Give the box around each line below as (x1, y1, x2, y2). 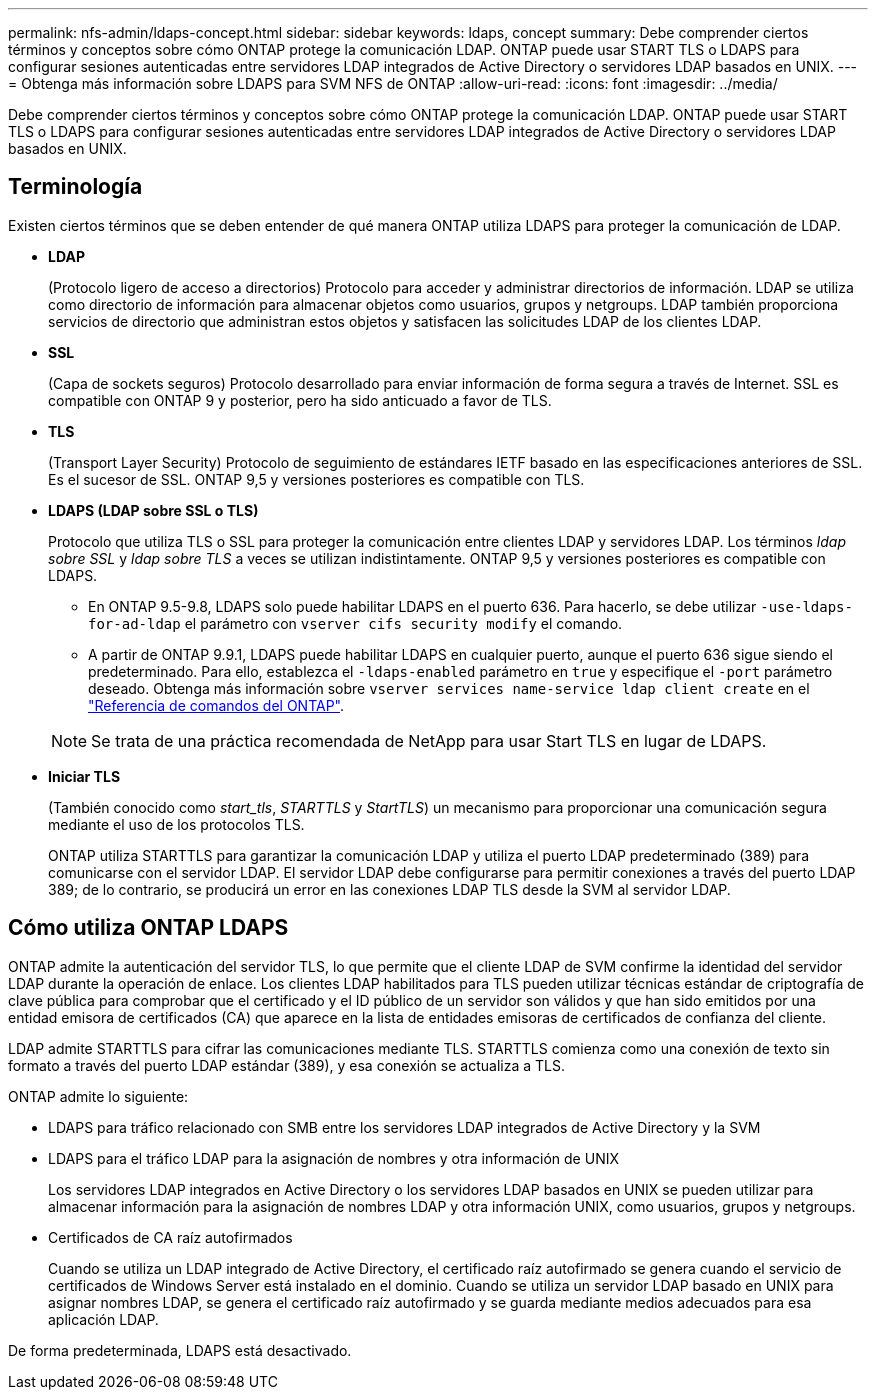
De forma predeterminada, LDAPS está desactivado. (8, 1341, 352, 1359)
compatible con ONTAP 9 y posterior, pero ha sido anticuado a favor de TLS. (48, 391, 552, 409)
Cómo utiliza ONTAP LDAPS (8, 915, 289, 941)
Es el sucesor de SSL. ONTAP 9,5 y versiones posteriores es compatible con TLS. (48, 470, 585, 488)
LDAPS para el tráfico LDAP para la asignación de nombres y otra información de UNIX (48, 1149, 619, 1167)
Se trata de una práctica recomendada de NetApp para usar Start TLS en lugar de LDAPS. (91, 730, 767, 751)
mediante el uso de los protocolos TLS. (48, 815, 305, 833)
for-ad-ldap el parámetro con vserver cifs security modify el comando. (88, 614, 623, 632)
